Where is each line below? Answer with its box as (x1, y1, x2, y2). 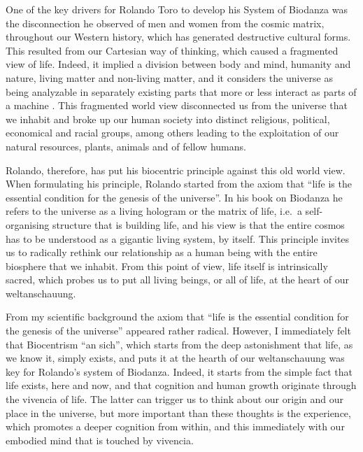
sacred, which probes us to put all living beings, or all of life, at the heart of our (6, 272, 349, 287)
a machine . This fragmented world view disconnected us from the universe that (6, 98, 348, 113)
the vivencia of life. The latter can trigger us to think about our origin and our (6, 392, 343, 407)
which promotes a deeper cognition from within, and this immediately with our (6, 419, 345, 434)
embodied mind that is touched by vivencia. (6, 432, 194, 447)
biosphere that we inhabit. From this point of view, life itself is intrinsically (6, 258, 328, 273)
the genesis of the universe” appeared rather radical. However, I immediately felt (6, 323, 351, 338)
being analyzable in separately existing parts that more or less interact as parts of (6, 84, 357, 99)
